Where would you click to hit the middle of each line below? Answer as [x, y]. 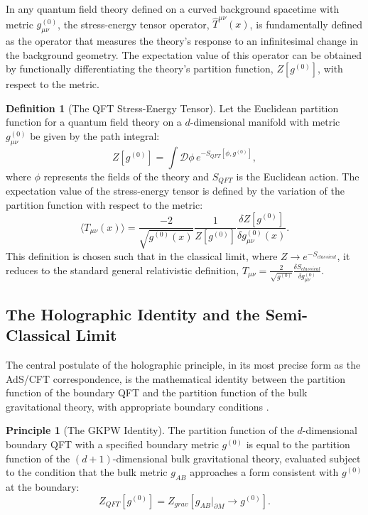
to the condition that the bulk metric [87, 472]
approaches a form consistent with [264, 472]
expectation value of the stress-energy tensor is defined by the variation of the [175, 191]
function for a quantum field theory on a [94, 122]
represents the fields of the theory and [126, 176]
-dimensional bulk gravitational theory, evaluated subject [237, 458]
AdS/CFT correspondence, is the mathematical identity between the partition [176, 378]
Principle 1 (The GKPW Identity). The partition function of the [150, 430]
